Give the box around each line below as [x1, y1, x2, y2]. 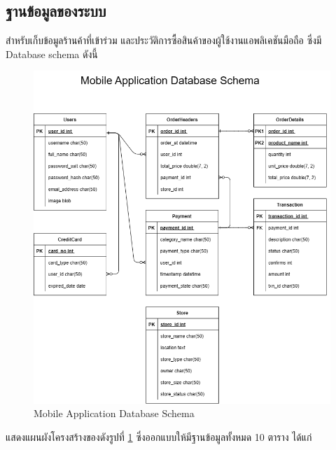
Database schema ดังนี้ [6, 46, 98, 61]
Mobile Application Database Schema [34, 406, 195, 421]
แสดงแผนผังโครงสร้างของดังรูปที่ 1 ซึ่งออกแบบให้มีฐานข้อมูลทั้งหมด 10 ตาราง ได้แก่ [6, 429, 312, 444]
